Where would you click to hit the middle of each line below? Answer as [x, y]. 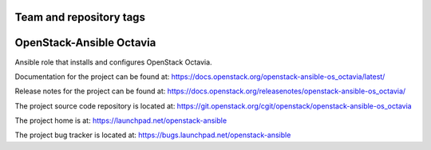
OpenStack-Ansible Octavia [85, 43]
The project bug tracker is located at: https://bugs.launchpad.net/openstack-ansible [153, 135]
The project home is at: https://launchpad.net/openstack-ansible [121, 120]
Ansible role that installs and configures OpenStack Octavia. [113, 62]
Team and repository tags [80, 17]
